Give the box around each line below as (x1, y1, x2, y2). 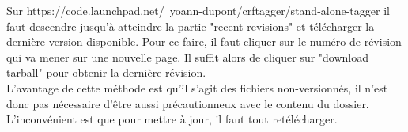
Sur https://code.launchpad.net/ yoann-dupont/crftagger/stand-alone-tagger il (6, 2, 390, 18)
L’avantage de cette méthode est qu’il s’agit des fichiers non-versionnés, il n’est (6, 79, 388, 96)
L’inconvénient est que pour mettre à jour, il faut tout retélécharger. (6, 111, 338, 127)
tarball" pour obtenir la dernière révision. (6, 64, 206, 81)
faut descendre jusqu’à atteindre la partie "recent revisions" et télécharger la (6, 17, 375, 34)
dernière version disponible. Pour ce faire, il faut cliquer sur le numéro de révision (6, 33, 402, 50)
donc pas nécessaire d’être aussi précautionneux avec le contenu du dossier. (6, 95, 369, 111)
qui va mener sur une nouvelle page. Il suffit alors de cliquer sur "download (6, 48, 369, 65)
